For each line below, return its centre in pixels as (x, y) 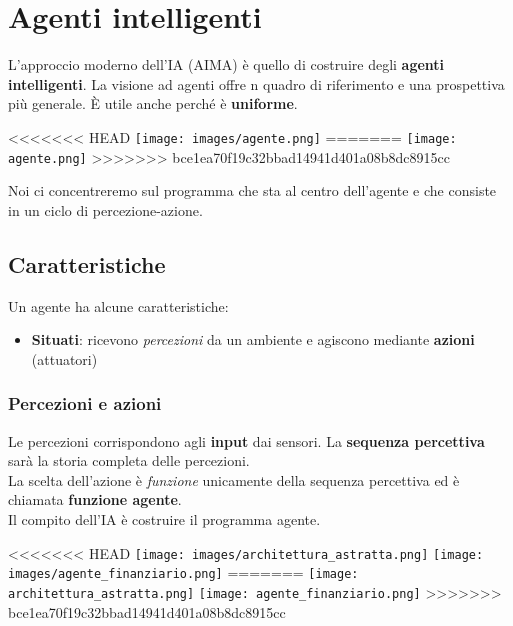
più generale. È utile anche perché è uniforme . (153, 103)
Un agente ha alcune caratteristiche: (118, 305)
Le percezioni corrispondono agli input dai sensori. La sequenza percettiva (246, 440)
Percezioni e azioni (85, 403)
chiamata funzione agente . (95, 499)
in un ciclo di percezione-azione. (105, 209)
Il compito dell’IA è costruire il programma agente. (164, 518)
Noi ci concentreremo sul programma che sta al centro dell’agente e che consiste (252, 190)
